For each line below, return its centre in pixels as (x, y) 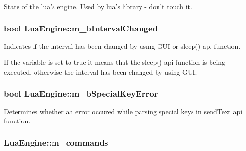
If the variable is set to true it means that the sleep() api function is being (115, 62)
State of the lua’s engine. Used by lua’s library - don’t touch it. (98, 6)
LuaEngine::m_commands (56, 142)
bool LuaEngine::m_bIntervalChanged (81, 28)
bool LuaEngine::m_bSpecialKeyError (81, 93)
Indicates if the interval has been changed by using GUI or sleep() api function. (122, 46)
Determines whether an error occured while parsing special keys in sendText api (123, 111)
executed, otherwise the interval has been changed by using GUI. (101, 72)
